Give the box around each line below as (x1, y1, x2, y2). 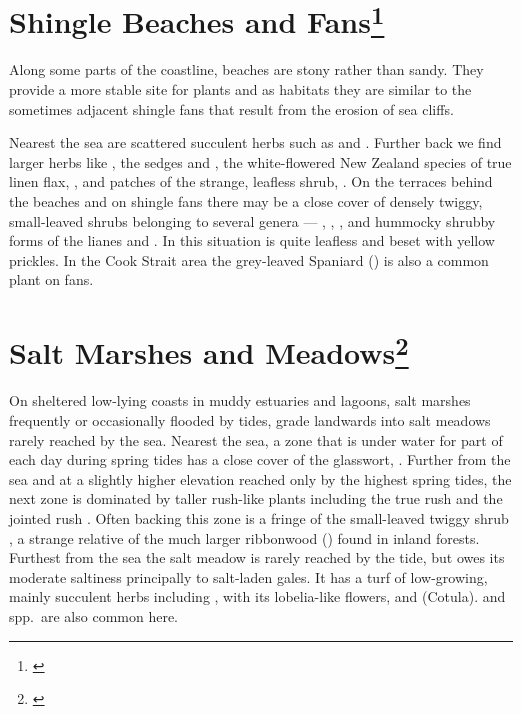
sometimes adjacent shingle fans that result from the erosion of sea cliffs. (9, 98, 454, 119)
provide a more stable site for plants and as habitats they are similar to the (9, 79, 472, 100)
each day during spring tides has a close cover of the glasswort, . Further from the (9, 449, 511, 470)
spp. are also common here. (9, 605, 178, 626)
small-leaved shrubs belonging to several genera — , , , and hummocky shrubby (9, 210, 496, 231)
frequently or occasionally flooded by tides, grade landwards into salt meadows (9, 410, 491, 431)
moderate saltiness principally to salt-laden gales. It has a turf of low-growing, (9, 566, 488, 587)
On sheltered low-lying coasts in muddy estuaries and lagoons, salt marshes (9, 390, 471, 411)
